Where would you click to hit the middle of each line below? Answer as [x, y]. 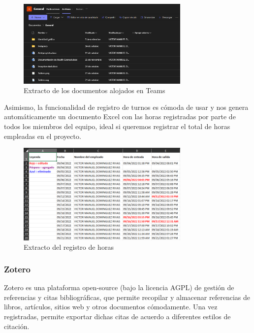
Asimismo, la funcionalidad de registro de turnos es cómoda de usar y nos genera [126, 107]
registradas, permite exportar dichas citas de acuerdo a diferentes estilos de [117, 316]
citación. [17, 326]
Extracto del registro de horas [69, 247]
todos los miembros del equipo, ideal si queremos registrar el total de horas [117, 126]
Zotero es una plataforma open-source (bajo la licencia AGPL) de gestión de [119, 287]
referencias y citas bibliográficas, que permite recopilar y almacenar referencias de [127, 297]
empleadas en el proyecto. [43, 136]
